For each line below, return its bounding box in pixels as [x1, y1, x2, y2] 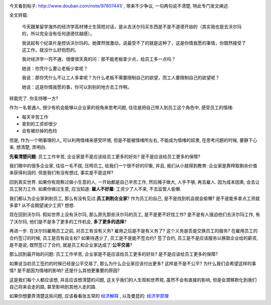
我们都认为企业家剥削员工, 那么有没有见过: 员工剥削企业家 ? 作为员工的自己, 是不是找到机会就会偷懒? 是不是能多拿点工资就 [9, 195, 260, 201]
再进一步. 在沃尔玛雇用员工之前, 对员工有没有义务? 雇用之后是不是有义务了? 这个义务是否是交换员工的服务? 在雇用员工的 [9, 228, 258, 234]
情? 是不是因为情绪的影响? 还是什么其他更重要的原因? [9, 267, 120, 274]
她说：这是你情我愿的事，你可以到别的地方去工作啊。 [22, 84, 132, 90]
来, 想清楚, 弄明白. [9, 144, 47, 150]
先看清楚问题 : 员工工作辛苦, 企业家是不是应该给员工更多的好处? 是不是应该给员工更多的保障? [9, 154, 201, 160]
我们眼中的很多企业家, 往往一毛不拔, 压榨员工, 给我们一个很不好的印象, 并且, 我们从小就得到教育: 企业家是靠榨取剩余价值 [9, 163, 257, 169]
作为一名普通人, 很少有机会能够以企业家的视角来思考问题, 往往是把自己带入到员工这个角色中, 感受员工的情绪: [9, 105, 233, 111]
